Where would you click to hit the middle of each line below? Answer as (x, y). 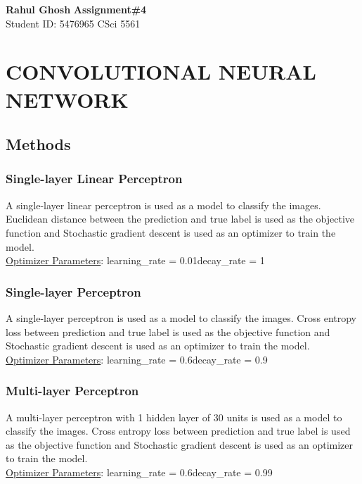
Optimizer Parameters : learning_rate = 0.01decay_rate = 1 (135, 260)
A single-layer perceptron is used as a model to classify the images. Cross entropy (181, 317)
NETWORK (67, 99)
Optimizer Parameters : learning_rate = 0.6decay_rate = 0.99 (139, 472)
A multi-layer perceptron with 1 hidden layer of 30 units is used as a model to (174, 417)
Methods (38, 144)
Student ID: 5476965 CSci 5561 (73, 23)
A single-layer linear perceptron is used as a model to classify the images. (163, 205)
